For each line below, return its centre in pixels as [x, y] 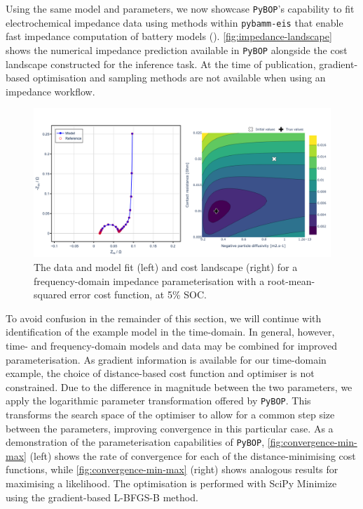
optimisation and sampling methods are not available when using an [179, 78]
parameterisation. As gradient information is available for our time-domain [166, 359]
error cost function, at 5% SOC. [138, 295]
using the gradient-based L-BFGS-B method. [102, 497]
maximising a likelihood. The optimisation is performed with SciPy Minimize [171, 483]
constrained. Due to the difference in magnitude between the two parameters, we [179, 386]
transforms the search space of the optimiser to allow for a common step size [170, 414]
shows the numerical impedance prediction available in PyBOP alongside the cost [177, 49]
